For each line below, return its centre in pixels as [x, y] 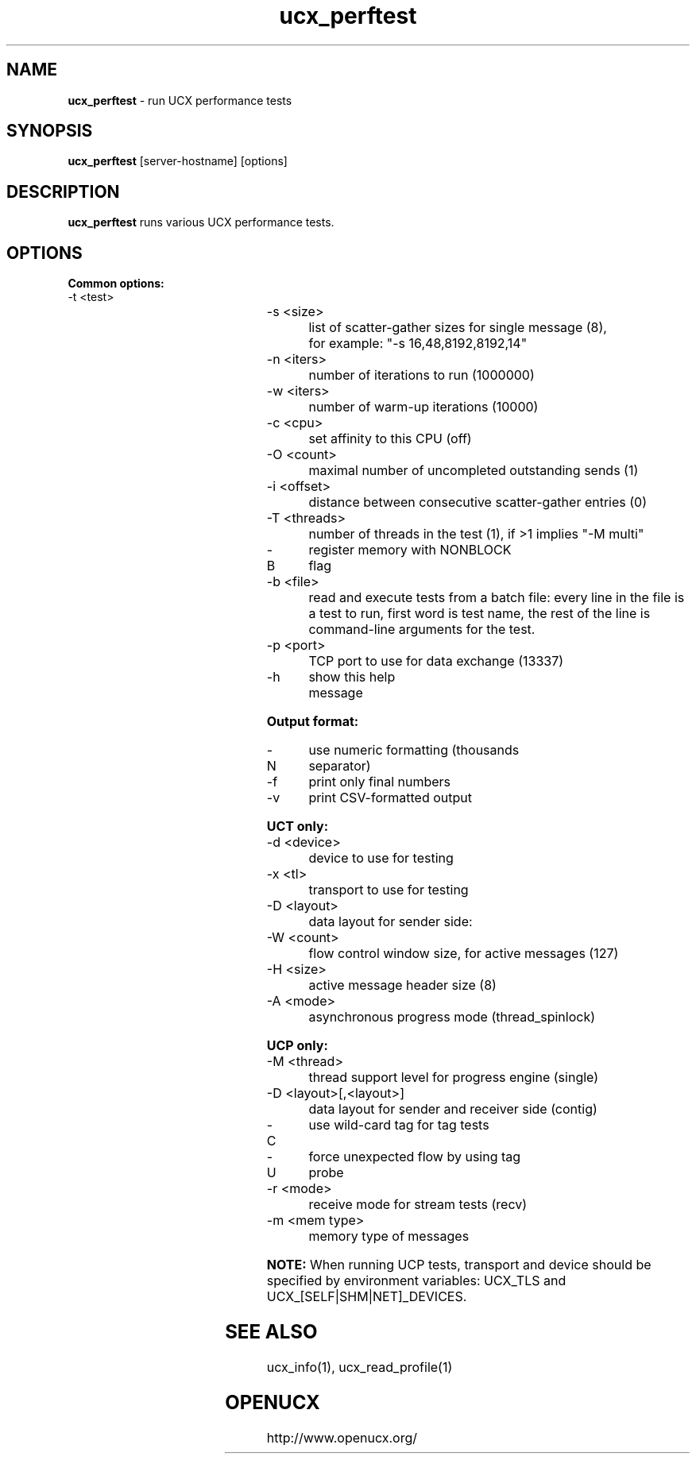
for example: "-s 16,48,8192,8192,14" [418, 344]
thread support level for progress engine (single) [454, 1078]
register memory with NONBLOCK [410, 550]
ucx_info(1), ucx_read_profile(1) [360, 1367]
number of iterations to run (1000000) [421, 375]
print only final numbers [380, 782]
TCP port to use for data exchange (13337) [436, 661]
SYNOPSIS [50, 131]
